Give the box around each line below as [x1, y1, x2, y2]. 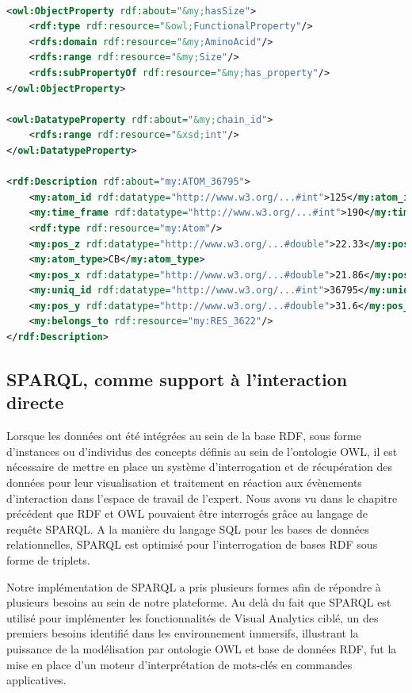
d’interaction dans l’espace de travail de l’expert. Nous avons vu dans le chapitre [6, 489, 398, 506]
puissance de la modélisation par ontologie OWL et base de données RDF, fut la [6, 640, 397, 657]
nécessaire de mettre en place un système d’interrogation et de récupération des [6, 458, 393, 475]
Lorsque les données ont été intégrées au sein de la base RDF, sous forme [6, 427, 361, 444]
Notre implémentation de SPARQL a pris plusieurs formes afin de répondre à [6, 578, 381, 595]
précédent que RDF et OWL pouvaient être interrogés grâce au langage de [6, 505, 368, 522]
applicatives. [6, 672, 67, 688]
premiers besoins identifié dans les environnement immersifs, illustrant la [6, 625, 359, 641]
